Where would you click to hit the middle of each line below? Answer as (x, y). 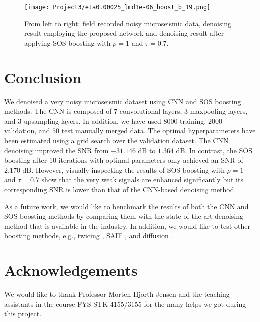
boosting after (26, 160)
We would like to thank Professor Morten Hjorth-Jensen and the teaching (117, 294)
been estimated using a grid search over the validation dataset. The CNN (116, 140)
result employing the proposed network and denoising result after (124, 33)
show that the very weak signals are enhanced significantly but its (142, 180)
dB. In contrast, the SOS (214, 150)
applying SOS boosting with (67, 42)
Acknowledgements (71, 270)
